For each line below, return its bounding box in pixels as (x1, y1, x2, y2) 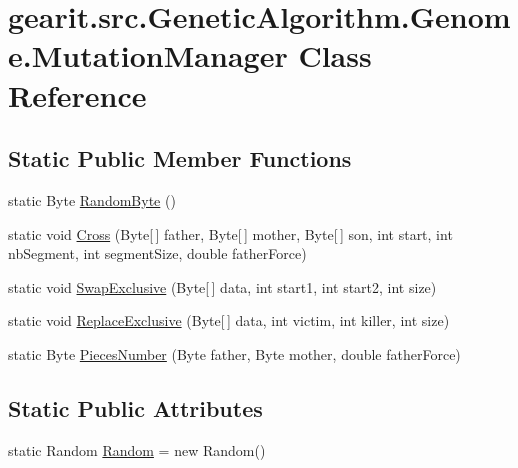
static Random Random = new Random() (8, 439, 266, 460)
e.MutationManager (8, 35, 288, 76)
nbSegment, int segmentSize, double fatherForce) (8, 243, 307, 264)
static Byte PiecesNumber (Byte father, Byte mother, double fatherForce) (8, 343, 461, 364)
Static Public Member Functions (8, 143, 352, 174)
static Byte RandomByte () (8, 189, 176, 210)
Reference (8, 74, 147, 115)
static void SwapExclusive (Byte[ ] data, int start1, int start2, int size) (8, 276, 437, 297)
